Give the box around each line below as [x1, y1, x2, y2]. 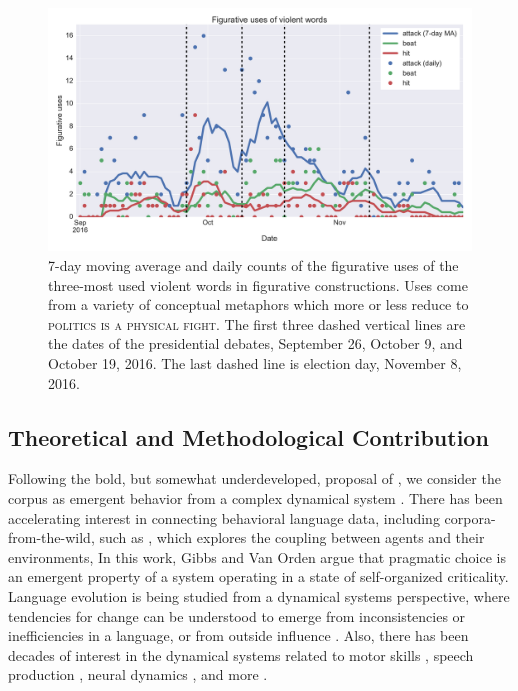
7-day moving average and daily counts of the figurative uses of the [48, 255, 459, 276]
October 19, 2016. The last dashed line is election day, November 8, [48, 353, 462, 374]
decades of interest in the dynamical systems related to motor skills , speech [8, 644, 474, 665]
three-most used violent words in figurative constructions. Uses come [48, 274, 468, 295]
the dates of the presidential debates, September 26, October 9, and [48, 333, 463, 354]
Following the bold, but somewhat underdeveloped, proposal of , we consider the [8, 468, 501, 489]
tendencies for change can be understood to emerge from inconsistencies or [8, 605, 466, 626]
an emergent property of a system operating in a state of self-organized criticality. [8, 566, 509, 587]
